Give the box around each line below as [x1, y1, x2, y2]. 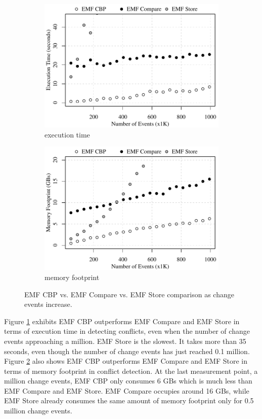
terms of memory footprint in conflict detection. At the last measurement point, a [4, 365, 258, 376]
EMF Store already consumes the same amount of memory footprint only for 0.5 [4, 395, 254, 406]
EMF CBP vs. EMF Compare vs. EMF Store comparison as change [24, 289, 234, 299]
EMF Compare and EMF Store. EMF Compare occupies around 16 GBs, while [4, 385, 249, 396]
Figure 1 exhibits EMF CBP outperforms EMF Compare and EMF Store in [4, 316, 240, 326]
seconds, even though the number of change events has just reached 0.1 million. [4, 345, 250, 356]
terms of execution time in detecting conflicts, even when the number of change [4, 326, 250, 336]
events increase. [24, 299, 72, 309]
